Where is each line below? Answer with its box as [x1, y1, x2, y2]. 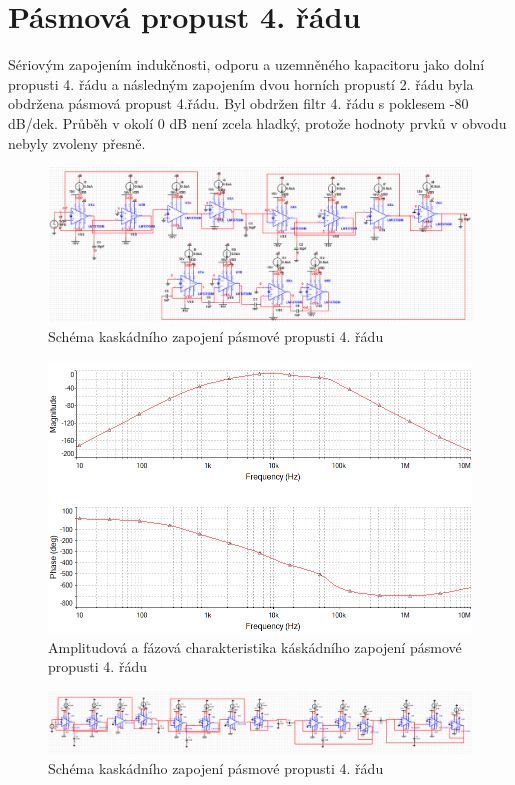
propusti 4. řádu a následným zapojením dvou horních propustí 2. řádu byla [8, 73, 474, 94]
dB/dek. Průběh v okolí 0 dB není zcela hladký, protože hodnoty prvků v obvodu [8, 112, 507, 133]
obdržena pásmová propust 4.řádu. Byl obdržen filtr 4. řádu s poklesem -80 [8, 93, 469, 114]
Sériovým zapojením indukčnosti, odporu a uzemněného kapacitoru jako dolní [8, 54, 485, 75]
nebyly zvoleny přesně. [8, 132, 146, 153]
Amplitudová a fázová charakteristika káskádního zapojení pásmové [48, 636, 462, 657]
